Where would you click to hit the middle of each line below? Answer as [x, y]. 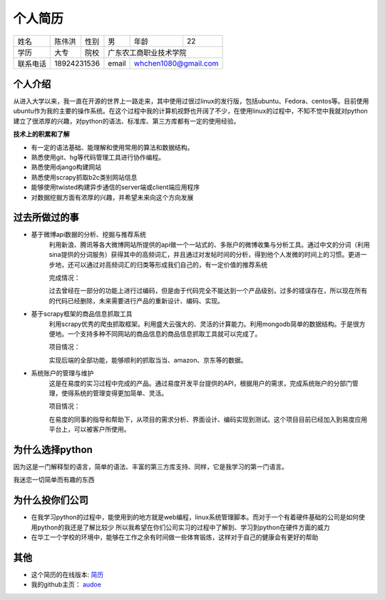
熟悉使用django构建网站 [66, 167]
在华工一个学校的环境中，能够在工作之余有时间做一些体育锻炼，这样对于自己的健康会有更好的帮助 [175, 537]
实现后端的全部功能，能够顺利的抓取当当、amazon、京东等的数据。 [148, 360]
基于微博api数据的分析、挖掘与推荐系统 [88, 235]
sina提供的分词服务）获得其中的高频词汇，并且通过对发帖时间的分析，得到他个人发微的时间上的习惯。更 [201, 255]
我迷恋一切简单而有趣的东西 [54, 480]
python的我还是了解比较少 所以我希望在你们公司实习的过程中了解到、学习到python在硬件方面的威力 [183, 527]
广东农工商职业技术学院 [147, 52]
